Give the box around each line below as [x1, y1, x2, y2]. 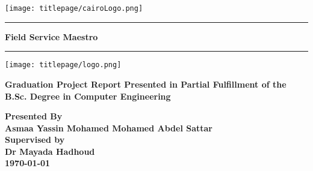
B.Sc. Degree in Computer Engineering [5, 89, 171, 102]
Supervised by [5, 133, 65, 146]
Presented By [5, 110, 63, 122]
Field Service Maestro [5, 30, 98, 43]
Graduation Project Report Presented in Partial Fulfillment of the [5, 77, 287, 90]
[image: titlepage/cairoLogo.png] [5, 4, 143, 13]
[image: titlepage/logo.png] [5, 61, 122, 70]
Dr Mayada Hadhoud [5, 145, 95, 157]
